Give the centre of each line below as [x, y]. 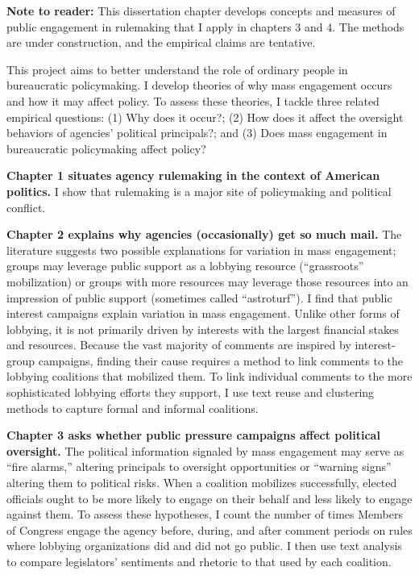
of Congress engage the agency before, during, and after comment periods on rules [209, 529]
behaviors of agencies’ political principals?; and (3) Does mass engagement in [197, 133]
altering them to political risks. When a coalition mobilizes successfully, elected [202, 483]
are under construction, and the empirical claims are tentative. [161, 42]
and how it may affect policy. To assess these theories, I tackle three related [193, 100]
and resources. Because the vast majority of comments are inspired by [179, 345]
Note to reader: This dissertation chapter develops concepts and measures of [201, 10]
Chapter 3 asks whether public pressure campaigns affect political [193, 435]
